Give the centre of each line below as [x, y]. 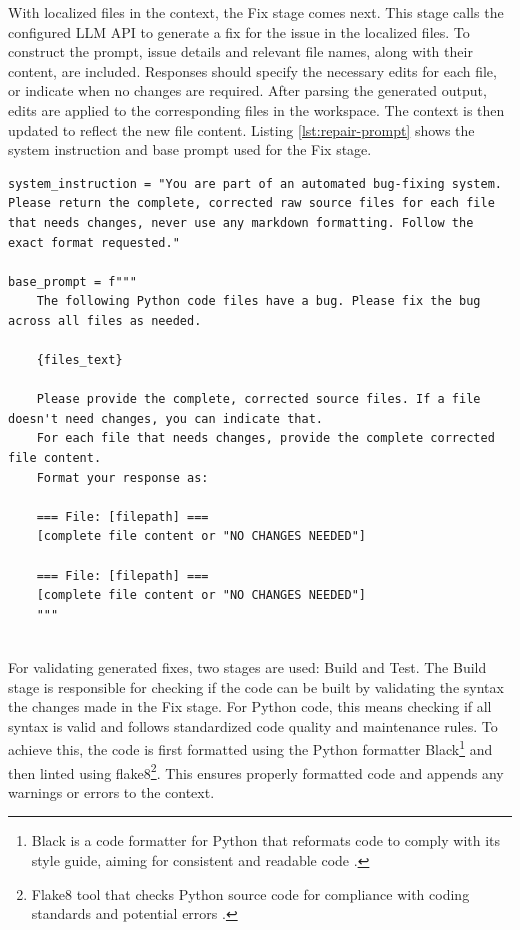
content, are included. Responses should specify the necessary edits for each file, [252, 70]
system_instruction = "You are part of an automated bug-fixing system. [255, 183]
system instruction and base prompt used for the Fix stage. [190, 149]
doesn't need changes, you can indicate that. [165, 418]
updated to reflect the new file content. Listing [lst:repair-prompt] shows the [241, 129]
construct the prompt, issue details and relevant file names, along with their [240, 51]
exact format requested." [94, 242]
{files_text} [79, 360]
